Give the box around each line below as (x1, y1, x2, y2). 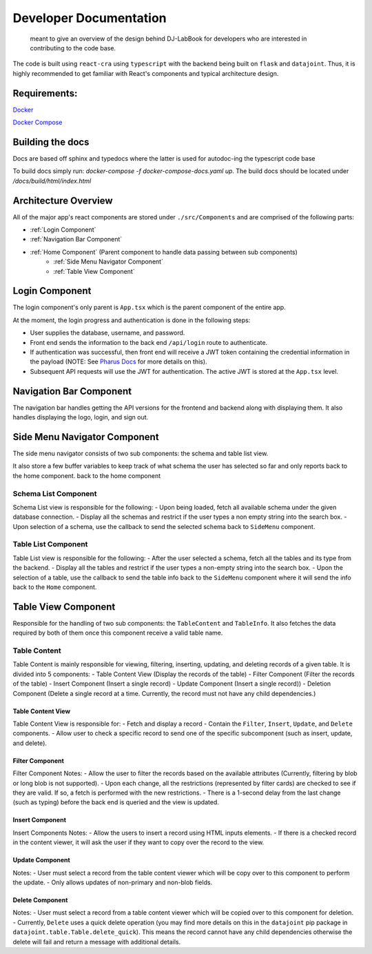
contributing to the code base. (30, 43, 116, 52)
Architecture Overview (12, 195, 113, 206)
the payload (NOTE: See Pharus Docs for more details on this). (30, 357, 207, 366)
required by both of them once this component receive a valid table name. (12, 628, 223, 637)
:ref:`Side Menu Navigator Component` (53, 257, 163, 266)
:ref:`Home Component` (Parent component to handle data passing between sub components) (30, 248, 298, 256)
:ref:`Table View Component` (53, 267, 135, 275)
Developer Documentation (12, 10, 167, 26)
